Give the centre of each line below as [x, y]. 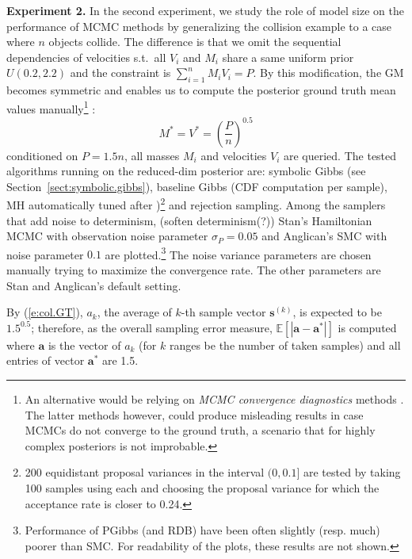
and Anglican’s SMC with [324, 236]
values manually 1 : [51, 107]
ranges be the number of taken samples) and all [285, 345]
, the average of [134, 312]
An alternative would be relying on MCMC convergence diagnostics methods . [214, 398]
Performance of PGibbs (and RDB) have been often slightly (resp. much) [202, 530]
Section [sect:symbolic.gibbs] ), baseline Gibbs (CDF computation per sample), [197, 186]
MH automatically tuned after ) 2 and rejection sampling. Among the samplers [196, 203]
